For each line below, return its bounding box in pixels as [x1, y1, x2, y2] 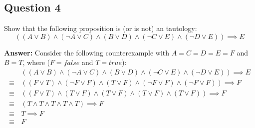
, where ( [22, 57, 50, 67]
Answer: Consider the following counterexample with [4, 47, 170, 57]
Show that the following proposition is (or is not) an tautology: [4, 23, 197, 33]
